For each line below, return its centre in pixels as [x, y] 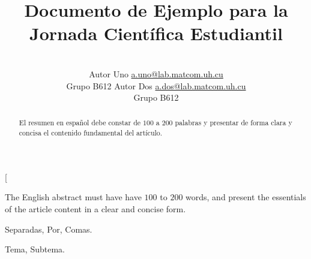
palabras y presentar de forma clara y [234, 123]
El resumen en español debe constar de [80, 123]
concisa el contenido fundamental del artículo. [91, 133]
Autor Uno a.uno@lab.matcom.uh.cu [156, 73]
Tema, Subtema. [35, 249]
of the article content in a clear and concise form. [95, 208]
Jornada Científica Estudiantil [156, 33]
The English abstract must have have [73, 197]
